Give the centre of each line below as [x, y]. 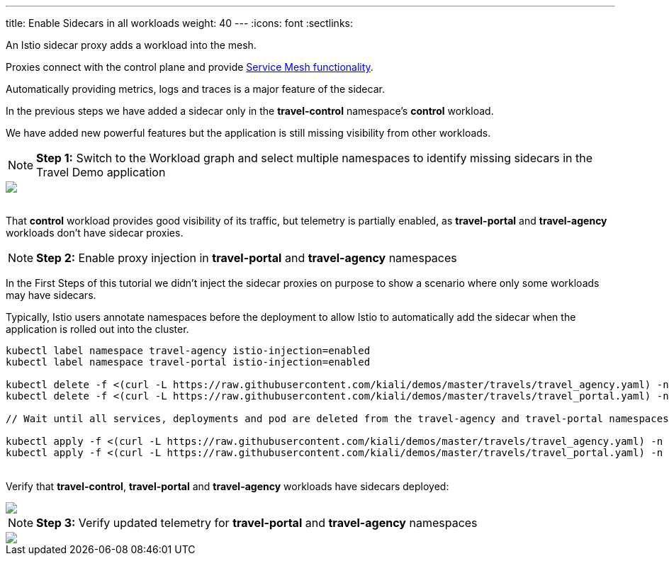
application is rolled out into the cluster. [97, 329]
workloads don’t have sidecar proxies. [95, 233]
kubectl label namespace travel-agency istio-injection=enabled [188, 351]
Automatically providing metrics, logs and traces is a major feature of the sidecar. [195, 89]
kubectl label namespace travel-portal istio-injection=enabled [188, 362]
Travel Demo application [101, 172]
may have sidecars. [51, 295]
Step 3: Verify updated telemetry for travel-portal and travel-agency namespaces [257, 523]
